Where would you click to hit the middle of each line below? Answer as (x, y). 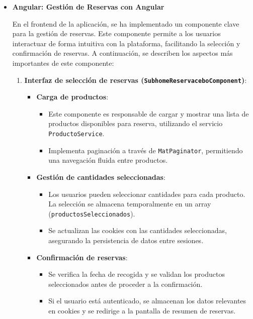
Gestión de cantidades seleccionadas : (101, 177)
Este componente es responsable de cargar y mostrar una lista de (149, 113)
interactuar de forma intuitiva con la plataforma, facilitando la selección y (126, 43)
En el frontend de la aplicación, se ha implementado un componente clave (126, 23)
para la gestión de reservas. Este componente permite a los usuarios (116, 33)
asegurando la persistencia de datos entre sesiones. (126, 240)
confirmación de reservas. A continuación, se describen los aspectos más (122, 53)
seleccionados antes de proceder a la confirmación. (125, 284)
